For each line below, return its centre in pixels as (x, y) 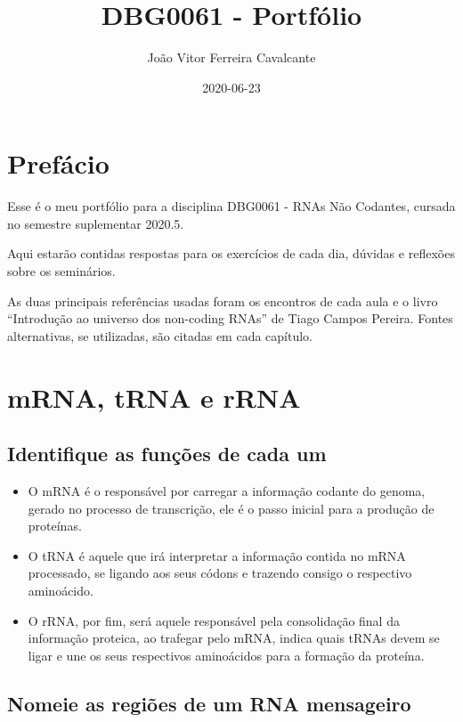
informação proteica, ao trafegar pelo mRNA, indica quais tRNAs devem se (234, 638)
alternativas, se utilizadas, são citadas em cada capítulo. (160, 335)
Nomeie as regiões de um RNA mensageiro (209, 703)
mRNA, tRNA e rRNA (154, 397)
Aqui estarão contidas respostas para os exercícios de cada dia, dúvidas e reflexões (231, 253)
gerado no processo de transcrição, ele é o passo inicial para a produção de (231, 508)
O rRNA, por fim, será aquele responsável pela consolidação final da (214, 620)
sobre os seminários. (61, 271)
